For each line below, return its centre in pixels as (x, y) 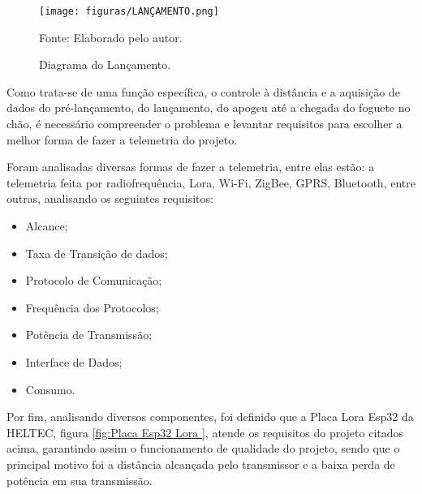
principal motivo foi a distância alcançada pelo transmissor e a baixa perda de (201, 464)
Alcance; (47, 226)
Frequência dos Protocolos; (92, 307)
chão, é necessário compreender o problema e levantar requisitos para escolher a (205, 124)
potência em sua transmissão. (80, 480)
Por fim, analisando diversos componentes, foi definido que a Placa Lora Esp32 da (210, 417)
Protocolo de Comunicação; (94, 280)
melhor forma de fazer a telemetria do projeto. (122, 139)
